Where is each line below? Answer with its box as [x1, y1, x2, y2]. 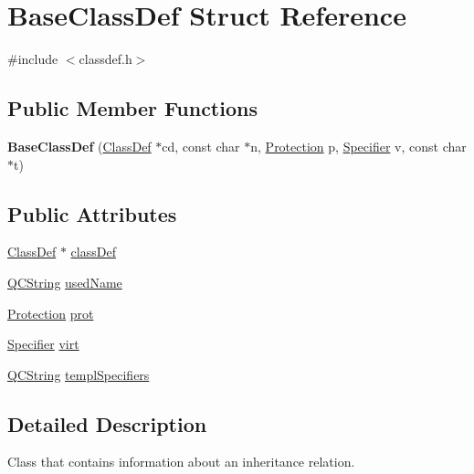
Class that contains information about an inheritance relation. [7, 452, 355, 471]
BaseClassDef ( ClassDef [7, 136, 152, 155]
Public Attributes [7, 199, 177, 227]
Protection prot [7, 303, 94, 322]
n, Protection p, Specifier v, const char [250, 136, 467, 155]
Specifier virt [7, 334, 79, 353]
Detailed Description [7, 409, 207, 437]
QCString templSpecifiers [7, 364, 150, 384]
